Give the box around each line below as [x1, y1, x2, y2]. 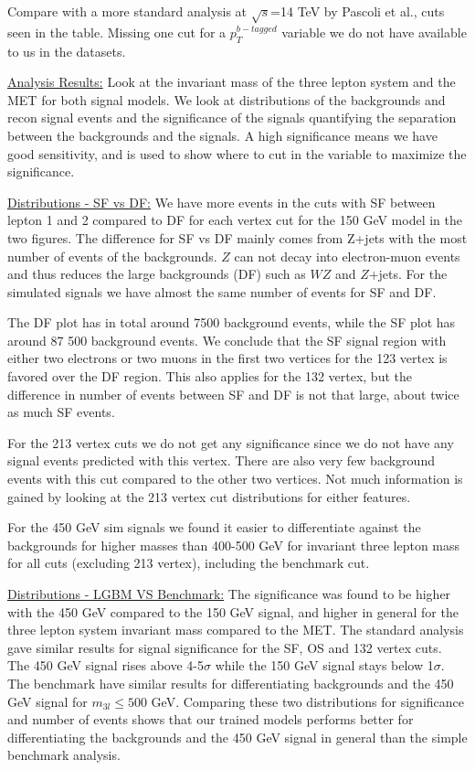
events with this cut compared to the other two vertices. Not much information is [7, 469, 463, 488]
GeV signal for [7, 691, 88, 711]
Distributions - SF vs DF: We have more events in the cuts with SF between [7, 192, 436, 211]
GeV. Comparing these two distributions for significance [151, 691, 464, 711]
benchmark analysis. [7, 745, 121, 765]
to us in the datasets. [7, 41, 126, 60]
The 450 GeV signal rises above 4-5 [7, 656, 204, 675]
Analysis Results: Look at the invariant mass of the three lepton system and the [7, 72, 456, 91]
